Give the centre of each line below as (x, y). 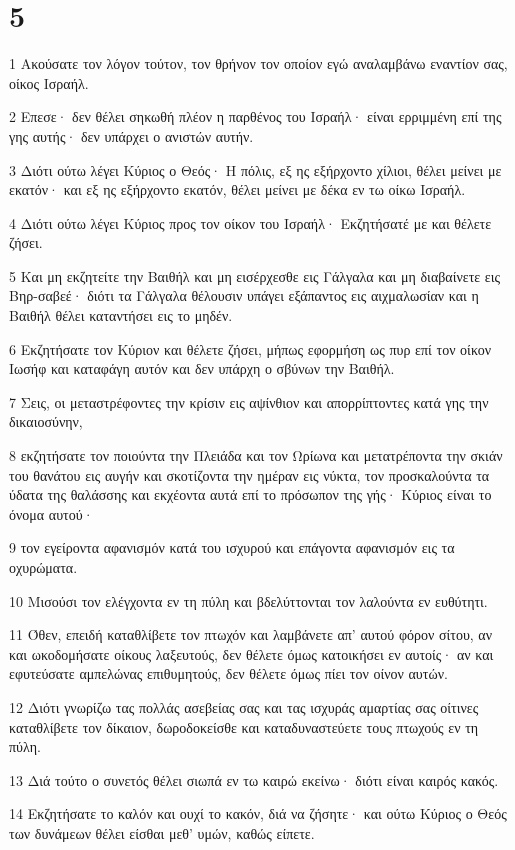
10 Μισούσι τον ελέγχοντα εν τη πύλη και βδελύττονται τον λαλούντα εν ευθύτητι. (248, 600)
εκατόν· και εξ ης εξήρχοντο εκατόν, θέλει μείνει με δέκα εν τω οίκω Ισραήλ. (237, 189)
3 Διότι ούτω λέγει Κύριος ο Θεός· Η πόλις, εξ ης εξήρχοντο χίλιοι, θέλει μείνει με (255, 169)
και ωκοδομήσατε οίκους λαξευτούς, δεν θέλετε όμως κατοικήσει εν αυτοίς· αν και (251, 653)
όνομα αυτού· (51, 513)
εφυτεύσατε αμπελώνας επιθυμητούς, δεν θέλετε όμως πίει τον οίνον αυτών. (228, 673)
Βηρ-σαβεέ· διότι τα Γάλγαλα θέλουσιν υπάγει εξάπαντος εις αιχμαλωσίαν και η (244, 295)
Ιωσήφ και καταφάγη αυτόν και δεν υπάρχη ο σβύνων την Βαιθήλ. (202, 368)
